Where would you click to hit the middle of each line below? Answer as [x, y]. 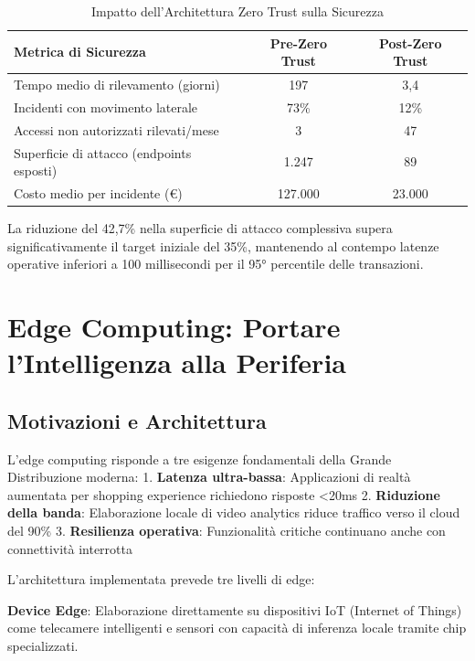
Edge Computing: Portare [174, 327]
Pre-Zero [298, 43]
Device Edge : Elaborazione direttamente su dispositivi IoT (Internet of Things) [235, 609]
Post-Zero [410, 43]
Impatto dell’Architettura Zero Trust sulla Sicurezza [237, 11]
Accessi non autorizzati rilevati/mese [116, 129]
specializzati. [43, 645]
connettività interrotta [70, 548]
